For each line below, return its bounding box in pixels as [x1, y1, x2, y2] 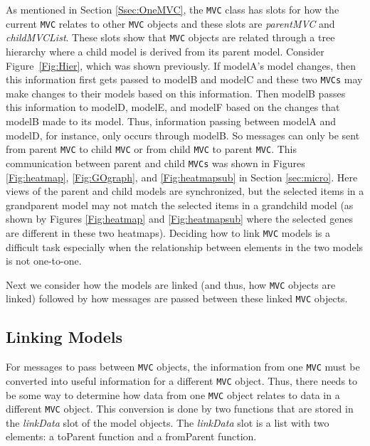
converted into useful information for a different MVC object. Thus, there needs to [6, 373, 358, 388]
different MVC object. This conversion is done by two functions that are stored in [6, 401, 354, 416]
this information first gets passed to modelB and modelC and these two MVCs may [6, 72, 363, 87]
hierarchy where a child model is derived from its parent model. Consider [6, 43, 324, 58]
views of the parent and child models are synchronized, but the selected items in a [6, 184, 364, 198]
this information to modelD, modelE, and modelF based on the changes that [6, 100, 340, 115]
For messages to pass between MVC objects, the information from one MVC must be [6, 359, 360, 374]
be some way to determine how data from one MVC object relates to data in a [6, 387, 340, 402]
